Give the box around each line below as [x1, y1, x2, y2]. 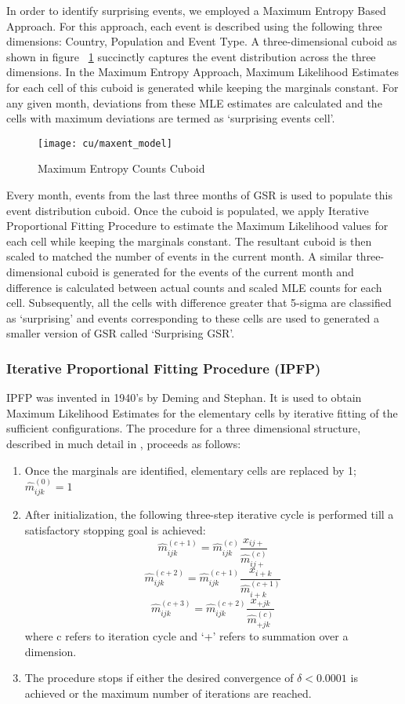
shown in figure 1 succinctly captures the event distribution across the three [6, 48, 376, 64]
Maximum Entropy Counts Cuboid [38, 160, 205, 177]
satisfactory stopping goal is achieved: [24, 521, 206, 538]
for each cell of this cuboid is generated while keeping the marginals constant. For [6, 78, 399, 95]
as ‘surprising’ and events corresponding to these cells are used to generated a [6, 309, 380, 326]
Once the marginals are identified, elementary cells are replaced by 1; [24, 461, 356, 478]
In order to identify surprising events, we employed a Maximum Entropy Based [6, 2, 386, 18]
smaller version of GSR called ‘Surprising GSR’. [6, 325, 235, 341]
